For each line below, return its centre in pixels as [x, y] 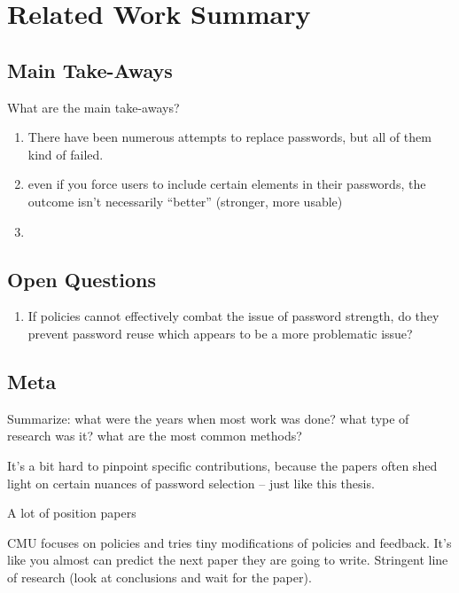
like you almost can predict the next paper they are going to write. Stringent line [228, 560]
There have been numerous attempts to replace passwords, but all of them [229, 137]
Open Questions [82, 279]
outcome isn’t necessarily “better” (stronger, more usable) [185, 201]
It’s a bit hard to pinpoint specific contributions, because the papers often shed [222, 465]
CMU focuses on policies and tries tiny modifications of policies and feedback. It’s [229, 542]
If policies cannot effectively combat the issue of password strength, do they [233, 316]
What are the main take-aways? [93, 107]
